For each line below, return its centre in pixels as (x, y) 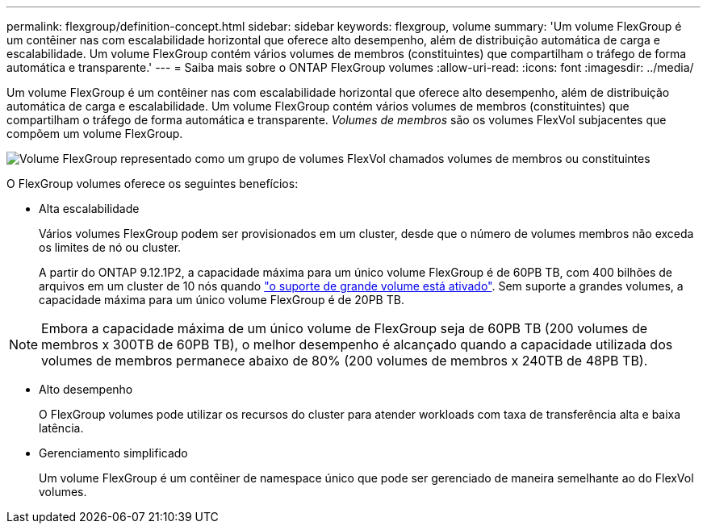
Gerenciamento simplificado (113, 453)
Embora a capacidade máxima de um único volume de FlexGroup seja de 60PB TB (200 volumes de (345, 328)
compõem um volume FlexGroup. (95, 134)
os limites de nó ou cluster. (110, 247)
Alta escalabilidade (89, 209)
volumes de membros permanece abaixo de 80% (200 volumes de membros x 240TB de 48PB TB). (345, 361)
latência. (61, 428)
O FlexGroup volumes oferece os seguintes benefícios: (153, 184)
